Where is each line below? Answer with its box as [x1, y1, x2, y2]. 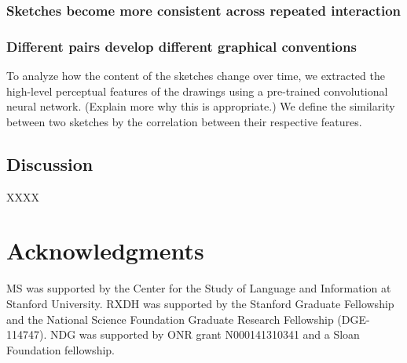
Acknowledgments [6, 234, 204, 267]
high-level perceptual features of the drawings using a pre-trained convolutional [6, 82, 388, 99]
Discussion [6, 151, 93, 176]
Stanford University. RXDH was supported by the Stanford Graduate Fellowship [6, 295, 394, 311]
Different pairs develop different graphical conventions [6, 36, 357, 56]
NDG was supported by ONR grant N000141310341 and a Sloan [49, 326, 360, 343]
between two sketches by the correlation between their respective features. [6, 113, 362, 129]
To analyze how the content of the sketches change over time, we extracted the [6, 67, 385, 84]
